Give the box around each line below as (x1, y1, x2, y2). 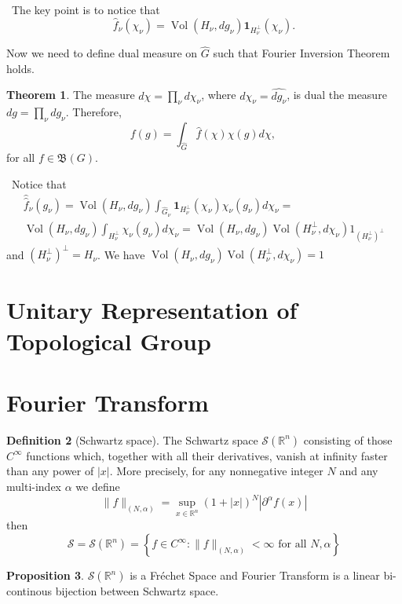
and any (339, 463, 378, 479)
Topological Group (6, 324, 211, 357)
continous (6, 583, 53, 599)
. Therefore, (65, 104, 122, 120)
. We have (97, 246, 145, 262)
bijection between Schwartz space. (55, 583, 219, 599)
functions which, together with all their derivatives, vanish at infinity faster (26, 447, 388, 463)
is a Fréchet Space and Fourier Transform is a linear (130, 567, 380, 584)
